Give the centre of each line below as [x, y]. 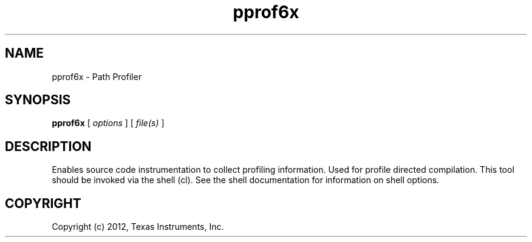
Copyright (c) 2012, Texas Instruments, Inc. [138, 227]
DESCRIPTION [48, 146]
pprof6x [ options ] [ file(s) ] [108, 123]
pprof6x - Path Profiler [97, 76]
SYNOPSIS [38, 100]
